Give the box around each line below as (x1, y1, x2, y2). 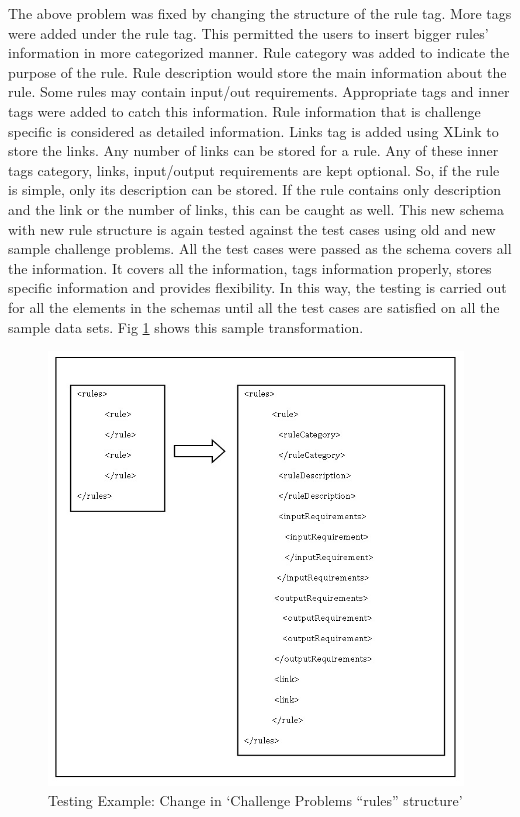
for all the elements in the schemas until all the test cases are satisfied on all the (8, 296, 500, 317)
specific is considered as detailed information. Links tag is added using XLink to (8, 120, 499, 141)
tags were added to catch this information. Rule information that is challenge (8, 100, 481, 121)
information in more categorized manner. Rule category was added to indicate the (8, 42, 510, 63)
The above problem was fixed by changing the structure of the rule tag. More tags (8, 3, 512, 23)
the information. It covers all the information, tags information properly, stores (8, 257, 492, 278)
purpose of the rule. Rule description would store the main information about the (8, 61, 507, 82)
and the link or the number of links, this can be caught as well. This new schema (8, 198, 504, 219)
